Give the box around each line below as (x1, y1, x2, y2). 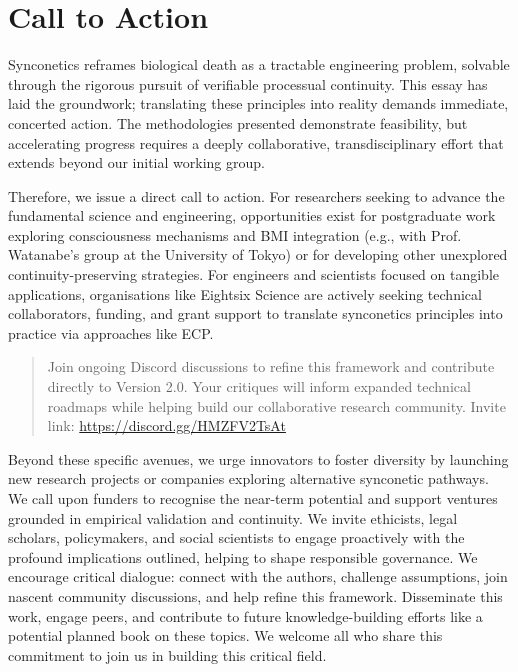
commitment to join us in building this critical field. (8, 644, 327, 665)
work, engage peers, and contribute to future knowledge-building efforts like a (8, 605, 483, 626)
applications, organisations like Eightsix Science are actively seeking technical (8, 283, 482, 304)
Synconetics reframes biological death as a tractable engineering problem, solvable (8, 54, 510, 75)
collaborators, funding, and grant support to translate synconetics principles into (8, 303, 503, 324)
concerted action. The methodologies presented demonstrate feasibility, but (8, 112, 468, 133)
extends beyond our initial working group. (8, 152, 265, 173)
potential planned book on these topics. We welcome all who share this (8, 625, 443, 646)
